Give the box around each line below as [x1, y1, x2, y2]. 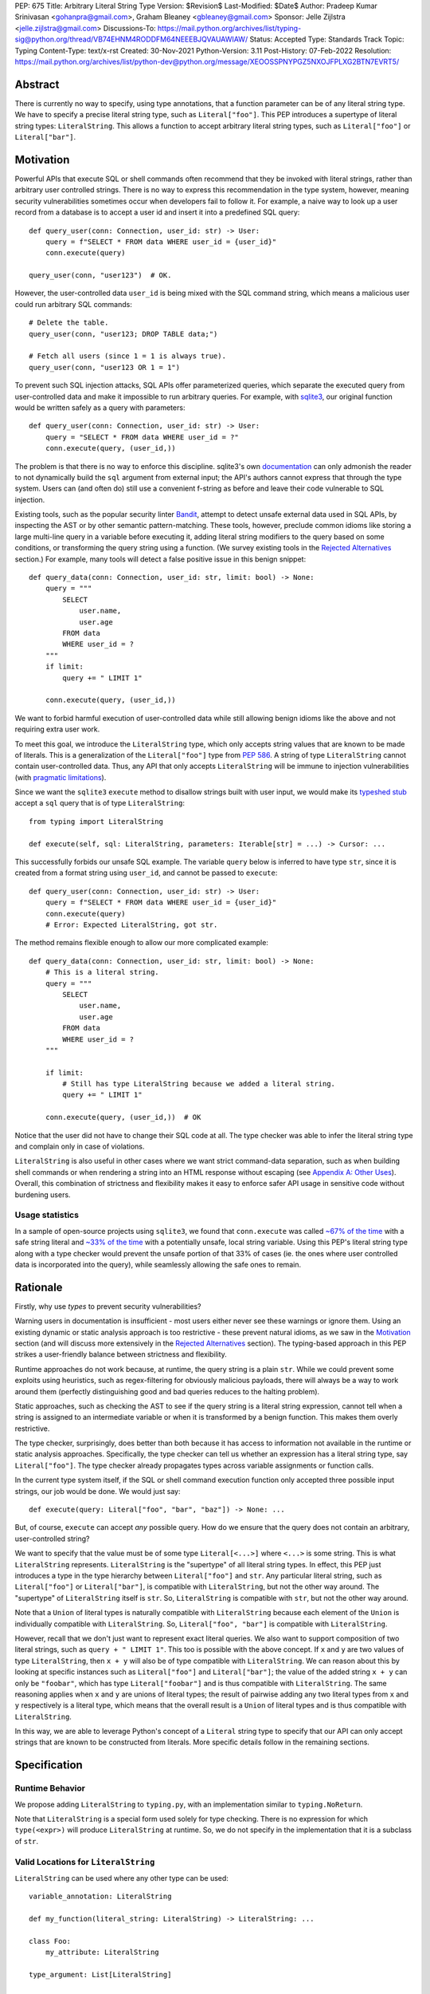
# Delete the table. [29, 318, 109, 327]
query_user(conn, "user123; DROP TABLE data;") [29, 329, 218, 338]
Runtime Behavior [14, 1783, 85, 1794]
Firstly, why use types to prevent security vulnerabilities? [14, 1301, 202, 1311]
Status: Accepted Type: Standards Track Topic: [249, 34, 405, 44]
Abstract [14, 77, 60, 91]
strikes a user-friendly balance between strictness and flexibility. [14, 1350, 227, 1359]
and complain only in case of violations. [14, 1141, 145, 1152]
